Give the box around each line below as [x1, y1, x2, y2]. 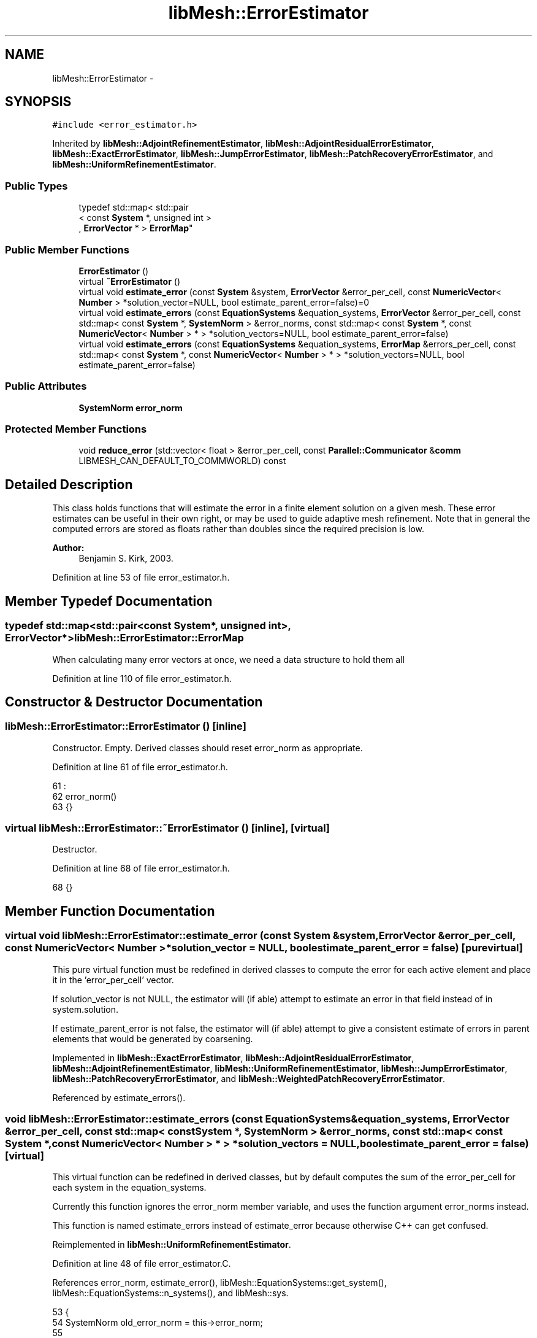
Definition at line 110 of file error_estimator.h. [52, 673, 232, 684]
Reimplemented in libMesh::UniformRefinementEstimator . [52, 1239, 291, 1250]
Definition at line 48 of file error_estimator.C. [52, 1258, 231, 1269]
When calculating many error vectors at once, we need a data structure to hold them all [52, 654, 405, 665]
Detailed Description [5, 476, 133, 492]
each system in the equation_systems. [52, 1182, 207, 1193]
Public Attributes [5, 380, 87, 393]
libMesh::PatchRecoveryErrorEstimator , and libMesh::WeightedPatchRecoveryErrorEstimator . [52, 1073, 445, 1084]
